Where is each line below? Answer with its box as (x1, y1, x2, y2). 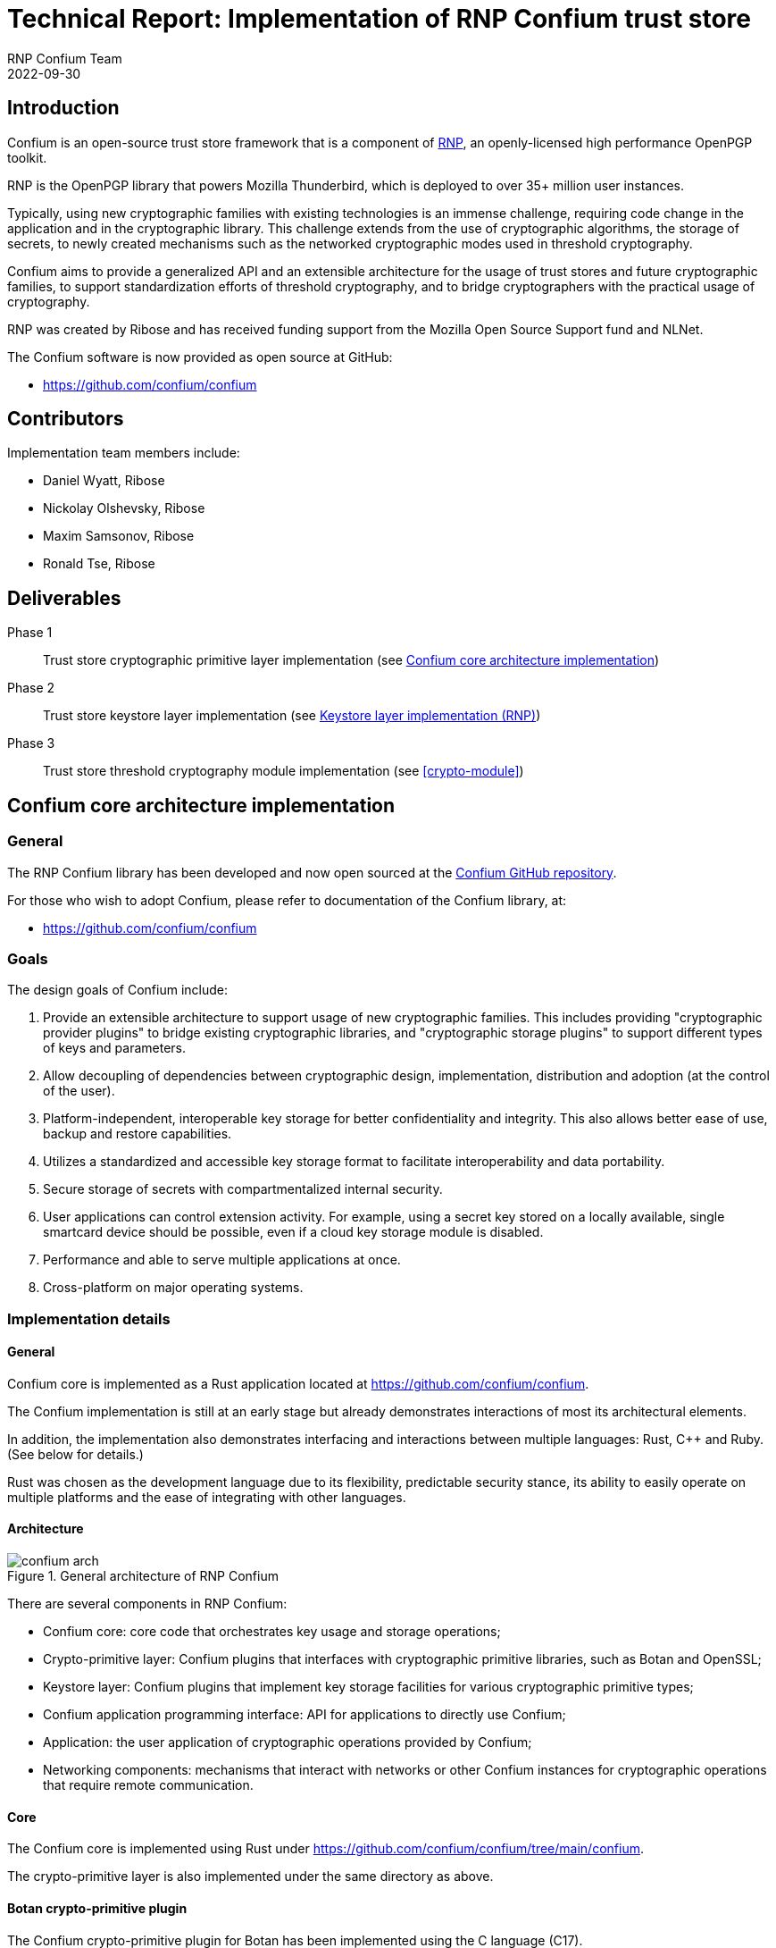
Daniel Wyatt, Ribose (43, 473, 165, 489)
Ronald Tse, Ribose (43, 556, 155, 572)
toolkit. (7, 149, 47, 165)
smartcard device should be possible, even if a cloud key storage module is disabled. (43, 1224, 544, 1240)
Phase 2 (7, 680, 55, 696)
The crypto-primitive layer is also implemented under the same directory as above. (7, 1868, 494, 1885)
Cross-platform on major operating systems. (43, 1280, 304, 1296)
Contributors (7, 407, 124, 431)
